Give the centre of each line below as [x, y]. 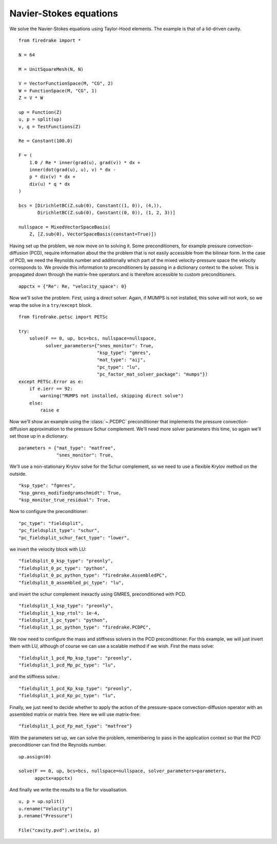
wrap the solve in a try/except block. [51, 305]
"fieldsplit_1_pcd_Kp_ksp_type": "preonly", [76, 688]
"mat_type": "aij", [121, 360]
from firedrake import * [50, 40]
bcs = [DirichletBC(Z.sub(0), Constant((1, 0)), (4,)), [90, 205]
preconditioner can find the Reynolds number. [58, 745]
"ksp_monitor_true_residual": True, [65, 500]
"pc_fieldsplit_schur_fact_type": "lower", [74, 538]
